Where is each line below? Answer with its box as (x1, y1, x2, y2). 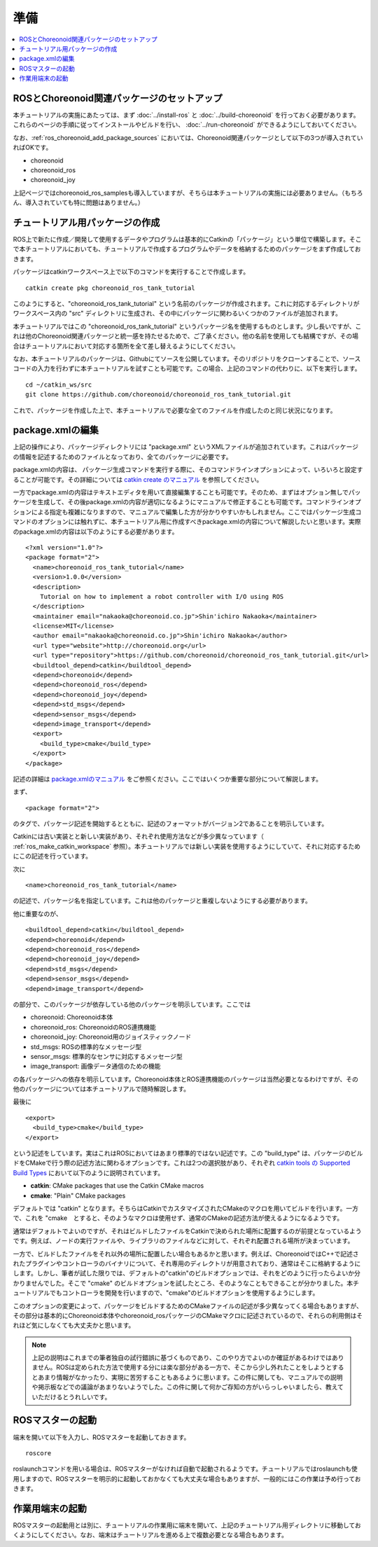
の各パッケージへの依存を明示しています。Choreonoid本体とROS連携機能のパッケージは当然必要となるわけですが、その (13, 1075, 358, 1083)
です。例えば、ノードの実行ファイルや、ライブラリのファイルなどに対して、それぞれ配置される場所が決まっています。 (13, 1237, 354, 1245)
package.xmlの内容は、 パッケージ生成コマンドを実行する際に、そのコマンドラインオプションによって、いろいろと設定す (13, 466, 363, 474)
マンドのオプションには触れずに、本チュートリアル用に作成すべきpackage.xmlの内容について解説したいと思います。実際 (13, 518, 361, 526)
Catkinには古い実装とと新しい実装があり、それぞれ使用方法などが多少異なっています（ (13, 832, 264, 840)
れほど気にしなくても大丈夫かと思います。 (13, 1321, 135, 1330)
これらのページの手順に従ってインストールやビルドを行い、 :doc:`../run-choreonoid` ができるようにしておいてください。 (13, 120, 360, 129)
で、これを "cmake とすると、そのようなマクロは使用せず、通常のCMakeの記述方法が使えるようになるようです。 (13, 1214, 344, 1222)
